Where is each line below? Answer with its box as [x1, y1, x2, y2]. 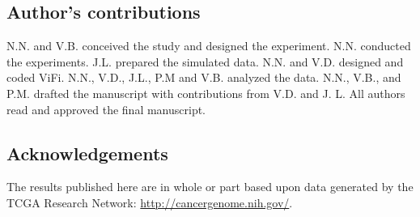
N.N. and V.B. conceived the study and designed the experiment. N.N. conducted [6, 37, 411, 54]
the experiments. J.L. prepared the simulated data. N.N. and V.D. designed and [6, 53, 404, 70]
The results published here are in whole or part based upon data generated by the [6, 178, 414, 195]
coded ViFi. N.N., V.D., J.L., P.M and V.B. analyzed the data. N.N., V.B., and [6, 69, 401, 86]
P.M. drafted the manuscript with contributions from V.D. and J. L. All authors [6, 84, 405, 101]
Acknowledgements [6, 140, 168, 165]
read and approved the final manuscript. [6, 100, 206, 117]
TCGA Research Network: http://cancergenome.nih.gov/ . [6, 194, 293, 211]
